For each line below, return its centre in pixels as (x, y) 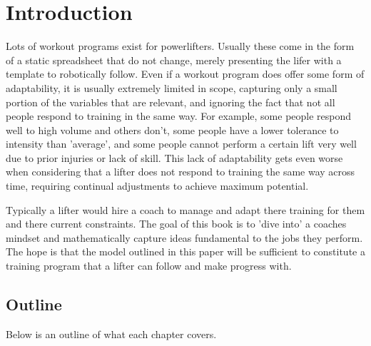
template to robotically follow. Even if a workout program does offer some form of (185, 74)
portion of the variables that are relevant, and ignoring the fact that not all (171, 102)
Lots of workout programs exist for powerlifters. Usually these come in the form (180, 46)
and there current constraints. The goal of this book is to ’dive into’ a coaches (176, 224)
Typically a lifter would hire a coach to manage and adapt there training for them (185, 209)
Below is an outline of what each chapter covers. (111, 334)
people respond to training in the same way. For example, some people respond (179, 116)
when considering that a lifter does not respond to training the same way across (181, 172)
